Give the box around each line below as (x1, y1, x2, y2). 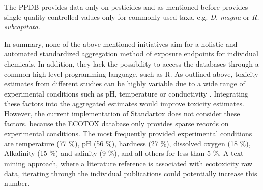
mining (4, 157, 26, 168)
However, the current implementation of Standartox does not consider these (4, 108, 240, 118)
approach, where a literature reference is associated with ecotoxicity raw (27, 157, 253, 168)
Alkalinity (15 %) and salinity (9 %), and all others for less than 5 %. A (4, 148, 229, 159)
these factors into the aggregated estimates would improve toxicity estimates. (4, 98, 244, 109)
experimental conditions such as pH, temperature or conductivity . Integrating (4, 88, 248, 99)
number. (4, 178, 30, 188)
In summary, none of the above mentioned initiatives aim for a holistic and (4, 38, 238, 49)
